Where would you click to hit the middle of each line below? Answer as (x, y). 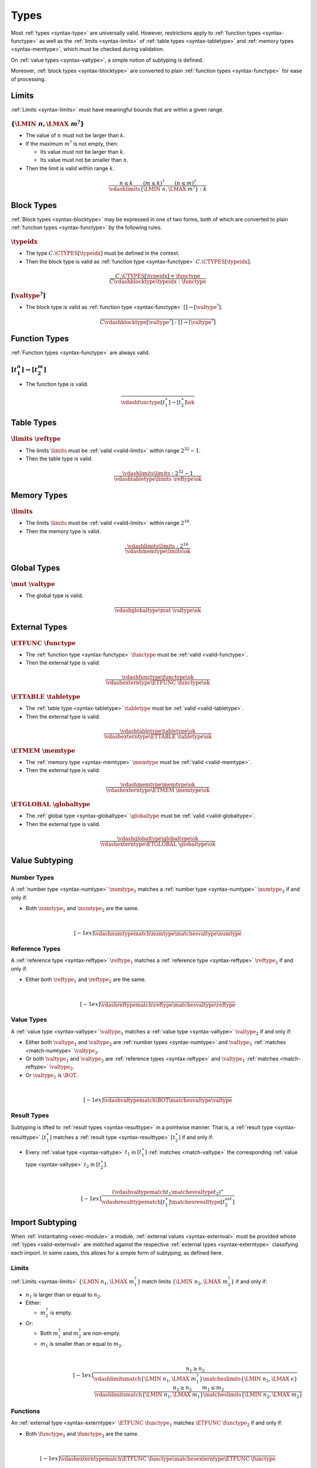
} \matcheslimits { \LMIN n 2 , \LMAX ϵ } (248, 1379)
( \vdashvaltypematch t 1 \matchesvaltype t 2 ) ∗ (168, 1192)
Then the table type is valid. (59, 459)
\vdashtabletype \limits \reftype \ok (158, 479)
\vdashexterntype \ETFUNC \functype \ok (158, 683)
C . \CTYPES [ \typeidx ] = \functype (158, 276)
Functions (26, 1411)
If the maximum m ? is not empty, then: (72, 143)
